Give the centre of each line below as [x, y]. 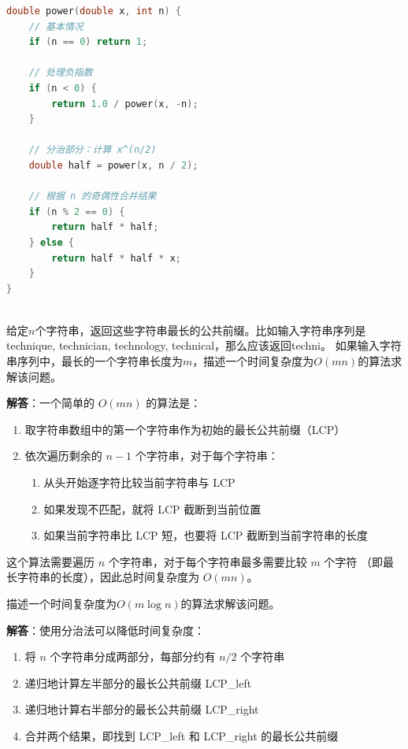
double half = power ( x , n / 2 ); [113, 165]
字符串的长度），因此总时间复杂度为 [108, 577]
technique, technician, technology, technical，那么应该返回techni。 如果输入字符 [204, 345]
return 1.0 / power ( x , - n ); [125, 104]
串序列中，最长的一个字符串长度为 [95, 361]
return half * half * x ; [116, 258]
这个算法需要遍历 [50, 561]
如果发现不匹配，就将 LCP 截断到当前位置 [152, 508]
